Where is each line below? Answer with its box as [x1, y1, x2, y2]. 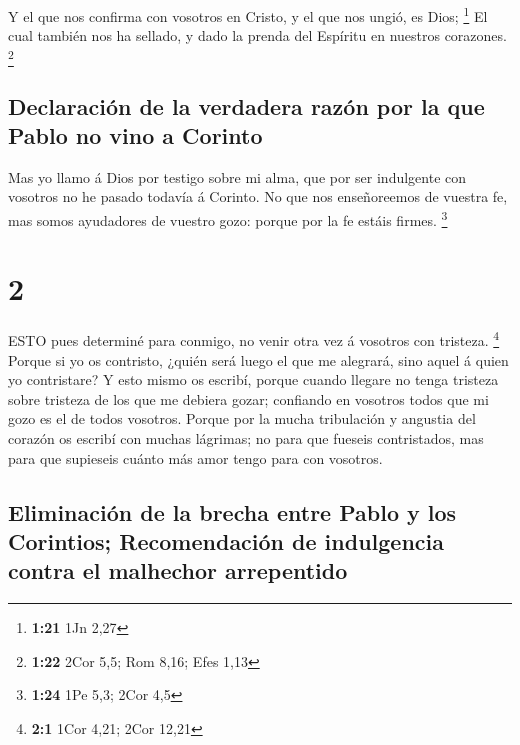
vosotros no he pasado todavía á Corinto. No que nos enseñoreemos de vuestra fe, [8, 186, 508, 207]
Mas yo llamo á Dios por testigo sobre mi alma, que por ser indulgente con [8, 166, 467, 187]
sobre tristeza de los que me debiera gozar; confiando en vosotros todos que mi [8, 388, 489, 409]
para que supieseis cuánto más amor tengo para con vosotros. [8, 447, 383, 468]
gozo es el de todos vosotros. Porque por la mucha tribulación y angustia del [8, 408, 476, 429]
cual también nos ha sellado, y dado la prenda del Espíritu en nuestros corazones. [8, 25, 507, 46]
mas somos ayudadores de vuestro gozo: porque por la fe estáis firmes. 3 [8, 206, 448, 230]
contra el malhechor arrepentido [8, 555, 348, 586]
